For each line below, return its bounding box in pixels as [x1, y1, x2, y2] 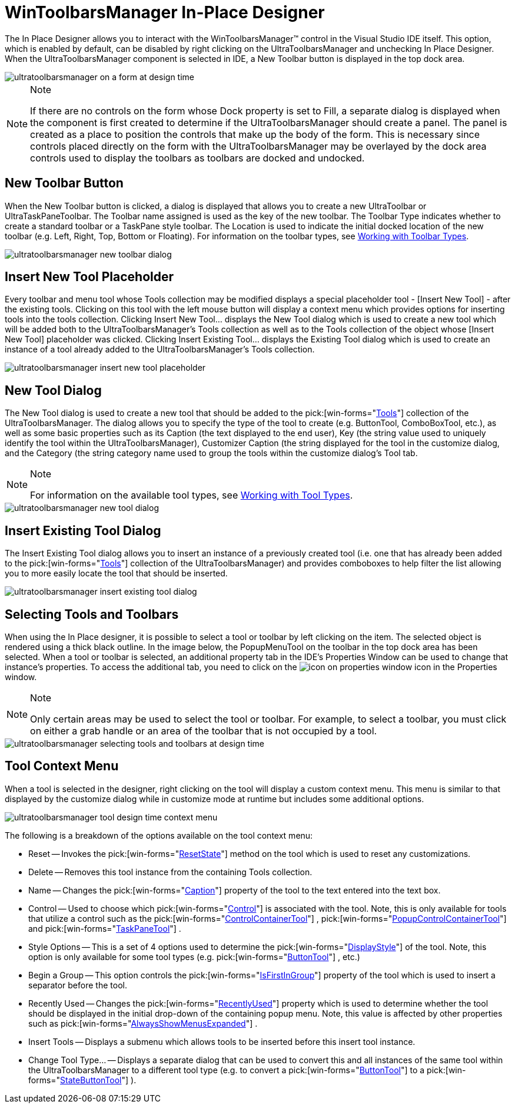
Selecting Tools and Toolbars [5, 606, 179, 622]
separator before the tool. [28, 980, 127, 990]
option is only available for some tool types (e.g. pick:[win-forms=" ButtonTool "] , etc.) [28, 951, 360, 962]
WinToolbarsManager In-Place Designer [5, 2, 325, 22]
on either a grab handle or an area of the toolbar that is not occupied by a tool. [30, 724, 377, 737]
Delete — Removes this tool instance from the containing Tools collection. [28, 866, 313, 877]
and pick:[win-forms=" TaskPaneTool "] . [28, 923, 181, 934]
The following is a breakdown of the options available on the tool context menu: [5, 830, 313, 840]
